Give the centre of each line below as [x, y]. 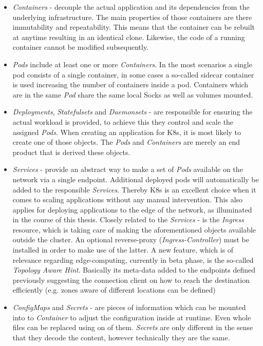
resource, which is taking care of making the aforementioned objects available [134, 229]
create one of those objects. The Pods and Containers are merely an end [126, 142]
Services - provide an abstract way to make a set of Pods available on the [128, 169]
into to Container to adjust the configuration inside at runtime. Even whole [132, 317]
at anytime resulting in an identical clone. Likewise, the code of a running [129, 37]
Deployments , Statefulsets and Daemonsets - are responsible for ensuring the [133, 112]
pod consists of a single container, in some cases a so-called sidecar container [133, 74]
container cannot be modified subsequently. [81, 47]
